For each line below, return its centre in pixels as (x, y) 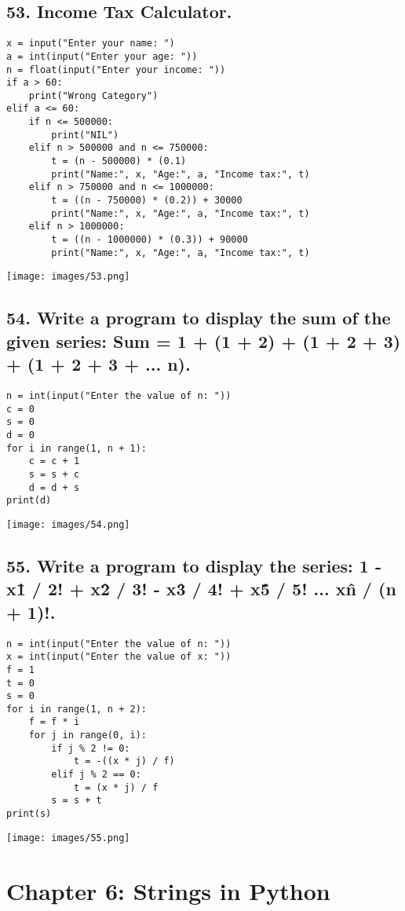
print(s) (29, 814)
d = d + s (54, 487)
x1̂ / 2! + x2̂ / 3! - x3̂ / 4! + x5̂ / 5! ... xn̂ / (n (201, 589)
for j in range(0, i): (88, 735)
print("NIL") (85, 135)
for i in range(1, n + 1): (77, 448)
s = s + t (77, 801)
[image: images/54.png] (68, 524)
